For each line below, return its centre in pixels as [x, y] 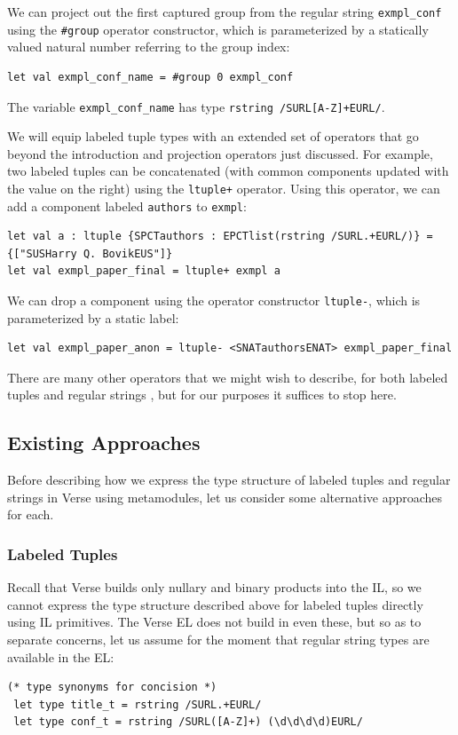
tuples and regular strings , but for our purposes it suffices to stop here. [202, 395]
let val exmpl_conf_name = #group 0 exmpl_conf [150, 77]
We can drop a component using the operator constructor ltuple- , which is [214, 300]
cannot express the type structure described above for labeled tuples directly [215, 604]
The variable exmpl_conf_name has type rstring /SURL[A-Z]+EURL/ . [196, 106]
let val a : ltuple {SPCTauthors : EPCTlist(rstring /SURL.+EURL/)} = [220, 237]
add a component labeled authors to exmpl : [127, 205]
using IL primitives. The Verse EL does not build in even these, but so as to [214, 622]
